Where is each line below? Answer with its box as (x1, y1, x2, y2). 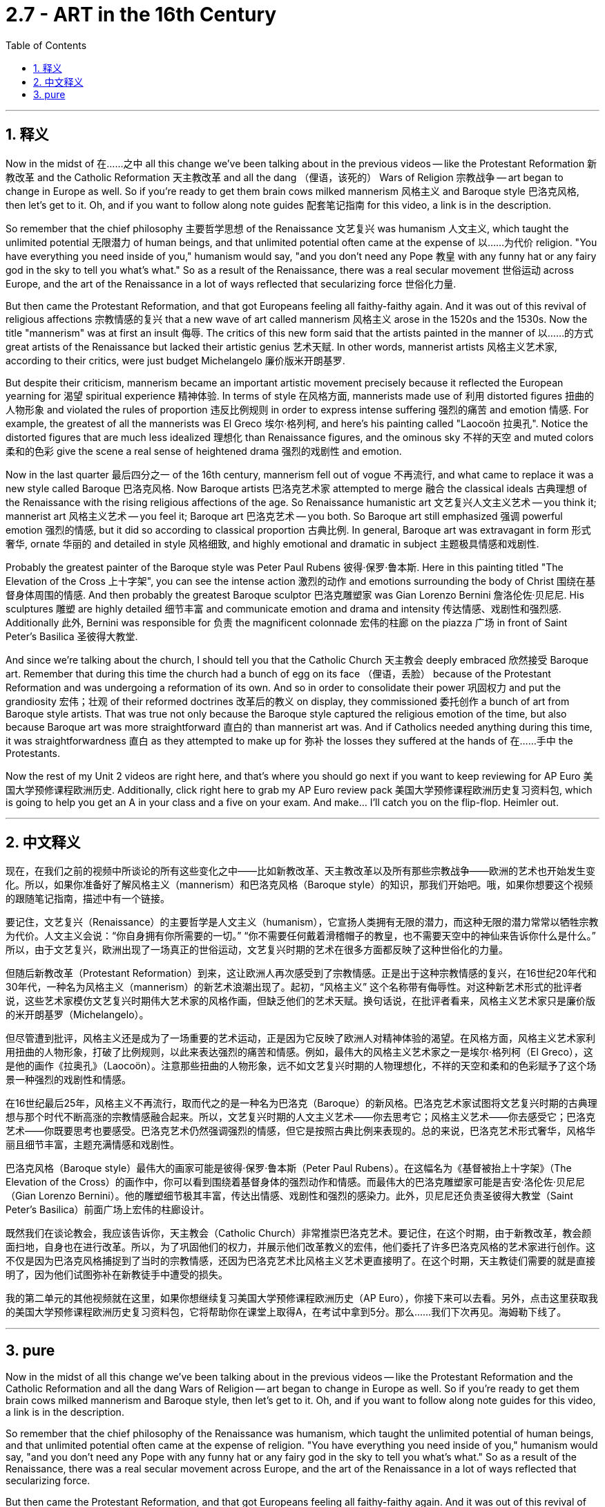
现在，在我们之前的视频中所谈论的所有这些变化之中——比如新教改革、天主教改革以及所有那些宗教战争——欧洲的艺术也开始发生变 (6, 865, 595, 877)
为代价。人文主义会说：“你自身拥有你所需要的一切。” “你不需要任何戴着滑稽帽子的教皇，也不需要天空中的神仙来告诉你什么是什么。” (6, 930, 596, 942)
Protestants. (6, 747, 61, 759)
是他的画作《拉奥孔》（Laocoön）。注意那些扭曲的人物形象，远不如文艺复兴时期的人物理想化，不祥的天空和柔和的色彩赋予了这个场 (6, 1060, 597, 1072)
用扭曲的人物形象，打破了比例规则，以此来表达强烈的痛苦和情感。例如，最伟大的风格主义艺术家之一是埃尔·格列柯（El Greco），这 (6, 1046, 593, 1058)
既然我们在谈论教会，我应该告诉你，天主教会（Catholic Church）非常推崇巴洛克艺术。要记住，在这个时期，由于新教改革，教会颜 (6, 1227, 592, 1239)
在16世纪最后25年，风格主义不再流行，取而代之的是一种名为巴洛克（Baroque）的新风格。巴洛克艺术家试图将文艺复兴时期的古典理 (6, 1097, 597, 1110)
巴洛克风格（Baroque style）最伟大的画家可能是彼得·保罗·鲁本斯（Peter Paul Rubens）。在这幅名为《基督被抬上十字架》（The (6, 1162, 572, 1174)
